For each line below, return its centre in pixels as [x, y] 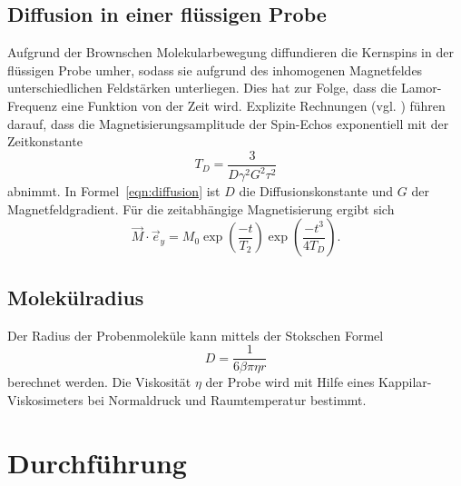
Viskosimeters [45, 399]
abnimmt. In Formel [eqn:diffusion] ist [114, 191]
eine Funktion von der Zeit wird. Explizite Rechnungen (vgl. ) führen [253, 105]
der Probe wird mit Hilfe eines [290, 382]
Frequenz [33, 105]
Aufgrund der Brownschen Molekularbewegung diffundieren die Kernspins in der [230, 52]
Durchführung [97, 462]
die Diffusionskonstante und [316, 191]
